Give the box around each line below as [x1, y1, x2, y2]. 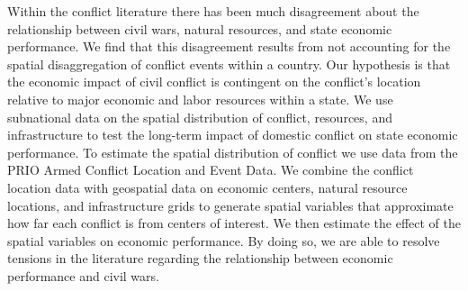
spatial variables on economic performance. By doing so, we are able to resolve [7, 231, 440, 250]
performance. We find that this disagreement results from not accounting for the [7, 37, 451, 56]
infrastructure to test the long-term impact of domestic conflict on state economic [7, 125, 458, 144]
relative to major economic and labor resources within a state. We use [7, 89, 393, 108]
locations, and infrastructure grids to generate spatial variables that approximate [7, 196, 454, 214]
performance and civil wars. [7, 266, 159, 285]
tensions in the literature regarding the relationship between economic [7, 249, 393, 268]
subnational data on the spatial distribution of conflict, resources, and [7, 107, 392, 126]
